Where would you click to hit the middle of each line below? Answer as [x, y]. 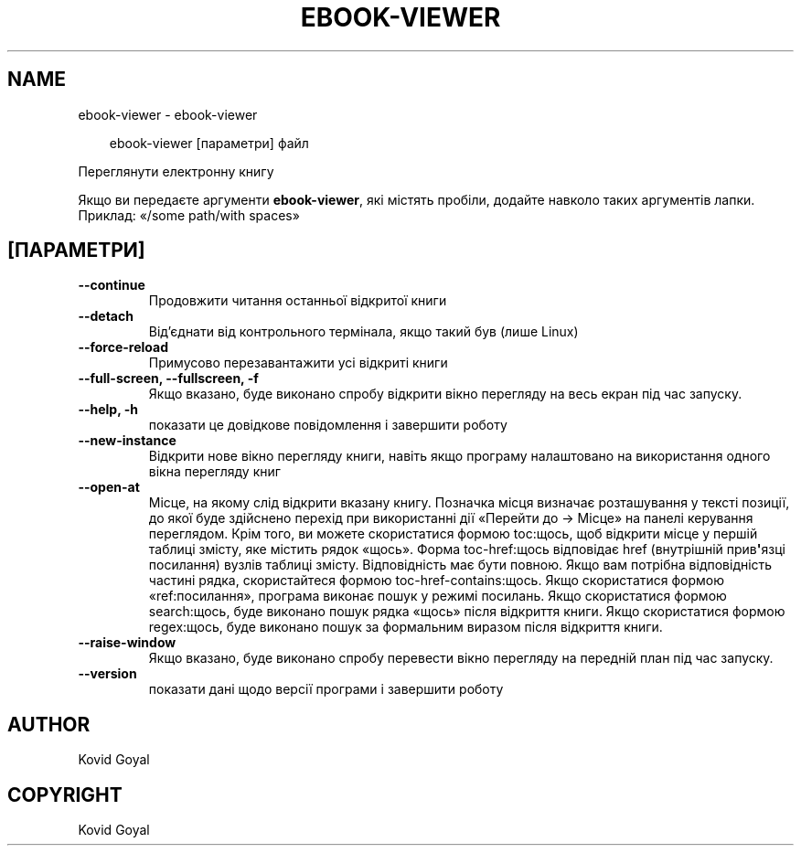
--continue [112, 285]
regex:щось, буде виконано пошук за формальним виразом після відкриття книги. [406, 627]
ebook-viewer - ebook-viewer [168, 114]
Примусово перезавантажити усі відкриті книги [298, 363]
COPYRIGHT [65, 794]
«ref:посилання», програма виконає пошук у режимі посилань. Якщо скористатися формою [438, 596]
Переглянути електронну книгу [176, 171]
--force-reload [123, 347]
